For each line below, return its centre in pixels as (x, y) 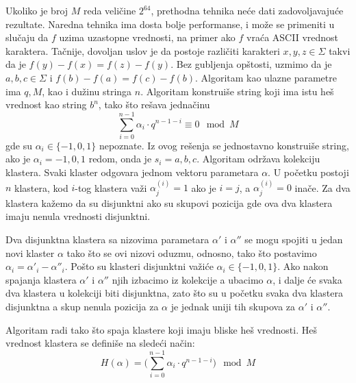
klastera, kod (41, 187)
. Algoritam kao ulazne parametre (266, 77)
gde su (19, 145)
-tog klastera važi (111, 187)
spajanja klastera (41, 279)
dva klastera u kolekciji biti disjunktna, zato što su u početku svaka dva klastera (174, 293)
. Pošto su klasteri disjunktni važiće (139, 266)
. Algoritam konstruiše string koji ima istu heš (237, 91)
